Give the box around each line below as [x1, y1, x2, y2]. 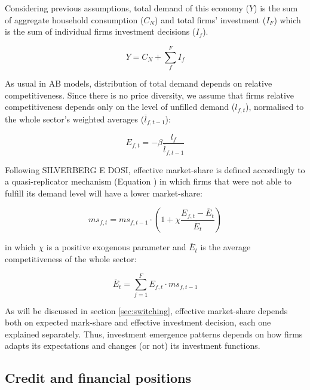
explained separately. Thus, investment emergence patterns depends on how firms [5, 327, 303, 340]
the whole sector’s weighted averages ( [5, 112, 145, 125]
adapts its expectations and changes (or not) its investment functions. [5, 339, 260, 352]
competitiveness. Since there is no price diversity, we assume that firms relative [5, 88, 294, 101]
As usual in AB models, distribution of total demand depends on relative [5, 76, 272, 89]
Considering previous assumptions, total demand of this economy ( [5, 2, 249, 14]
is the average [200, 241, 251, 253]
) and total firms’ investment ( [155, 13, 266, 26]
